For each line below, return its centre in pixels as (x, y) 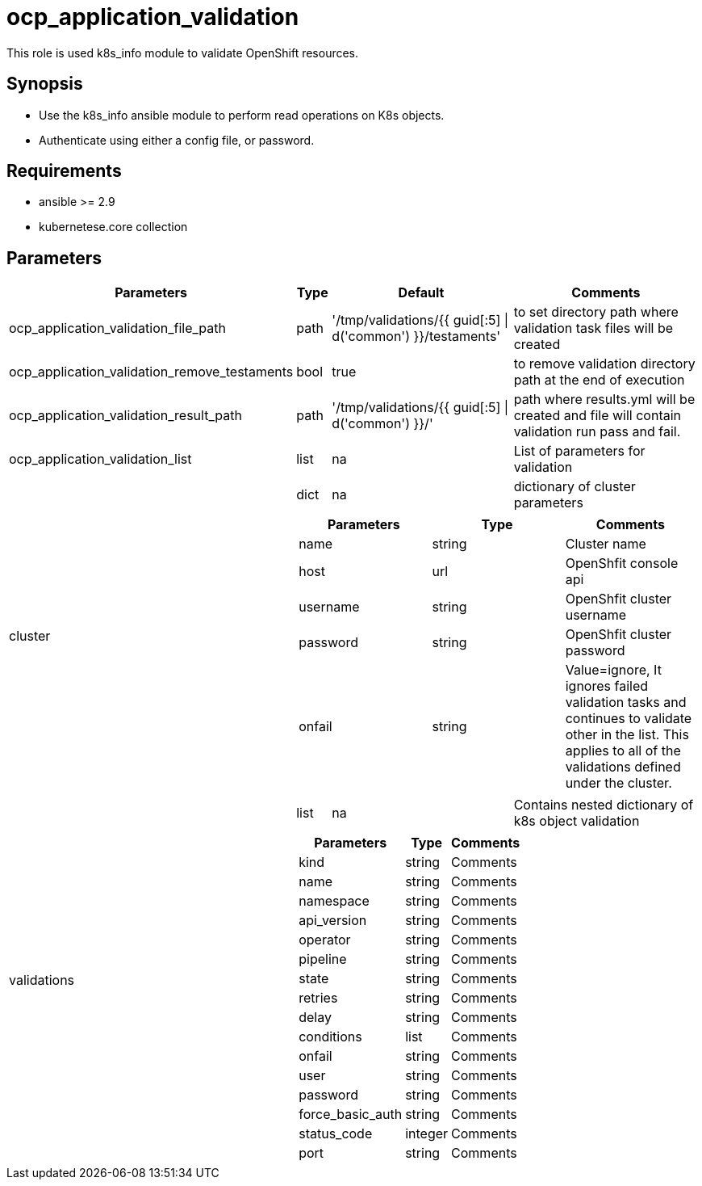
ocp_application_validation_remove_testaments (151, 372)
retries (318, 998)
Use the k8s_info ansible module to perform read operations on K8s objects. (242, 115)
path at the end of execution (599, 380)
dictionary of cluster (575, 487)
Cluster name (606, 544)
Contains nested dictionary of (604, 805)
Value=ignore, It (613, 670)
